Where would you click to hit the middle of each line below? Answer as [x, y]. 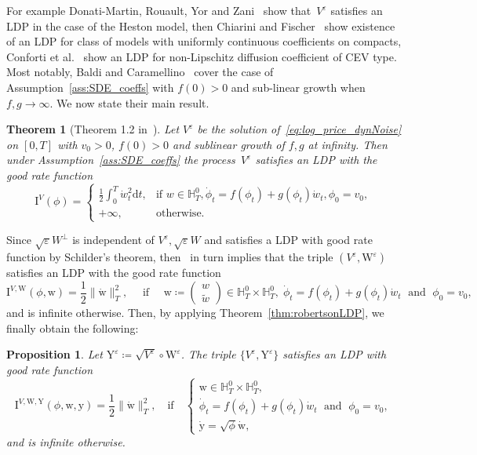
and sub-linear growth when [298, 87]
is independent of [113, 240]
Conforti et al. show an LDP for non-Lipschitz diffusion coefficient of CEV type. [202, 56]
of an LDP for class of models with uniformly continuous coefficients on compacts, [204, 41]
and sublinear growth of [229, 144]
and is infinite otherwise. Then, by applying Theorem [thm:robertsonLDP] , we [195, 313]
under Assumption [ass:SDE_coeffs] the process [121, 160]
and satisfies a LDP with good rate [288, 240]
